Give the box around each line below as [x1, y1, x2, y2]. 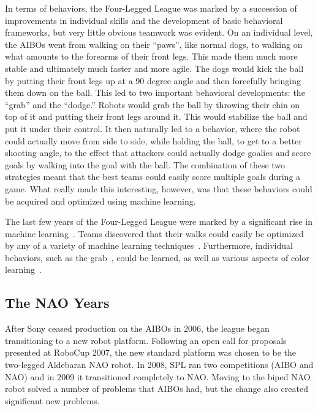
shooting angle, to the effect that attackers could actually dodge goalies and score [5, 146, 311, 159]
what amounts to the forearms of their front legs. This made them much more [5, 50, 298, 63]
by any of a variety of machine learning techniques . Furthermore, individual [5, 239, 293, 252]
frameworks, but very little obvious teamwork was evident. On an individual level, [5, 26, 313, 39]
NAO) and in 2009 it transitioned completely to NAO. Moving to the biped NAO [5, 370, 311, 383]
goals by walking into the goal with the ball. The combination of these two [5, 158, 286, 171]
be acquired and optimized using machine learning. [5, 194, 196, 207]
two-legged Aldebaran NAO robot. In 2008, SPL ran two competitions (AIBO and [5, 358, 314, 371]
